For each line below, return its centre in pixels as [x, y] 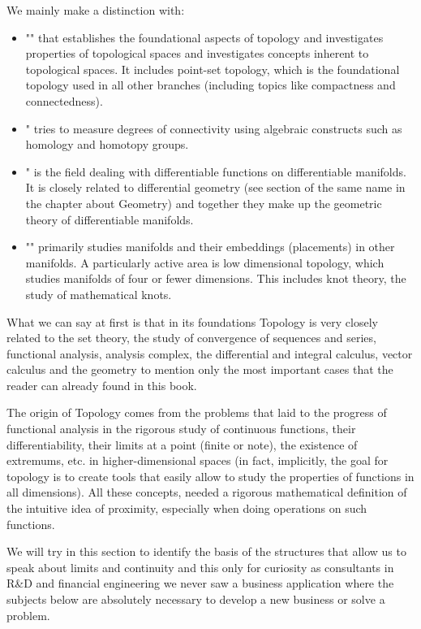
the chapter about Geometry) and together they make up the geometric [204, 203]
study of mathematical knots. [99, 294]
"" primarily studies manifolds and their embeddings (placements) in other [210, 247]
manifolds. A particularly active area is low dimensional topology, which [205, 262]
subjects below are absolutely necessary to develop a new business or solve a [196, 599]
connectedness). [64, 100]
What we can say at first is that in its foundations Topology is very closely [192, 321]
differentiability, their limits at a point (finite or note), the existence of [182, 444]
